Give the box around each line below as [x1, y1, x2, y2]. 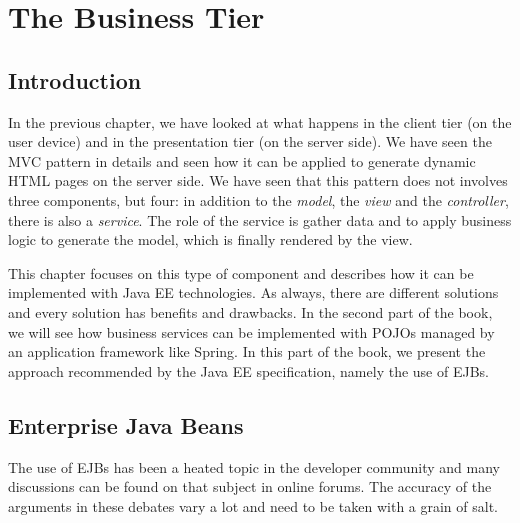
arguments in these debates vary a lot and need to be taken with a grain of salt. [8, 495, 499, 516]
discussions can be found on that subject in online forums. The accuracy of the [8, 476, 492, 497]
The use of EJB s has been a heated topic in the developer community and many [8, 456, 501, 477]
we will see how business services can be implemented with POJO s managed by [8, 321, 495, 342]
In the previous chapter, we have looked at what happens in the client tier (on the [8, 111, 512, 132]
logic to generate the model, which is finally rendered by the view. [8, 229, 413, 250]
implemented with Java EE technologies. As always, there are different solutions [8, 282, 499, 303]
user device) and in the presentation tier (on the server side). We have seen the [8, 131, 492, 152]
